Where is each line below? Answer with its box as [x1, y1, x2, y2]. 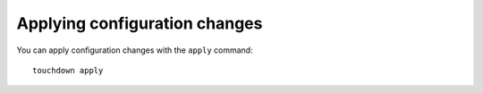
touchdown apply [32, 65, 104, 75]
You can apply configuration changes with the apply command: [16, 45, 254, 55]
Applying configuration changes [16, 13, 263, 33]
